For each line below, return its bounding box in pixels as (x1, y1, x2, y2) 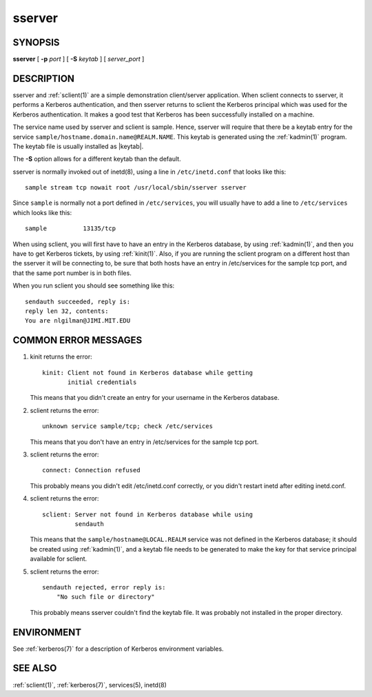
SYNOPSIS (12, 37, 60, 48)
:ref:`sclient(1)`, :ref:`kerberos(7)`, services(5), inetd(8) (12, 680, 167, 689)
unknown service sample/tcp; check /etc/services (42, 423, 214, 430)
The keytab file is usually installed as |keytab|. (12, 142, 144, 150)
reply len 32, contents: (25, 307, 109, 315)
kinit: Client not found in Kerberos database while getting (42, 369, 253, 376)
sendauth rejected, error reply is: (42, 583, 166, 591)
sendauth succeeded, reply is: (25, 297, 131, 305)
